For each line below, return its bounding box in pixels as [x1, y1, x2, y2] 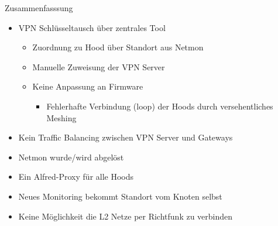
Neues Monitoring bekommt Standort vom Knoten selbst [18, 190, 222, 202]
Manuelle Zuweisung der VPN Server [32, 60, 165, 73]
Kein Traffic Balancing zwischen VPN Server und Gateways [18, 131, 233, 143]
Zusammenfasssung [5, 2, 73, 13]
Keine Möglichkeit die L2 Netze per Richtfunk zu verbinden [18, 210, 233, 222]
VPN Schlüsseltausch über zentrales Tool [18, 21, 166, 33]
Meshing [46, 111, 77, 124]
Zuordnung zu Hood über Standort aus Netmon [32, 41, 204, 53]
